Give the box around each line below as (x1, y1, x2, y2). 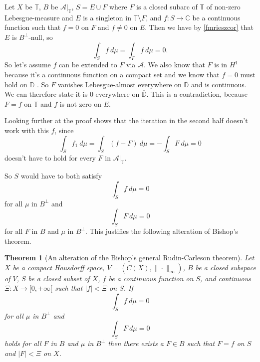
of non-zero (206, 1, 241, 11)
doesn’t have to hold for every (4, 153, 96, 163)
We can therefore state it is (4, 89, 88, 99)
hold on (4, 79, 27, 89)
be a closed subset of (28, 273, 90, 283)
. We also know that (143, 59, 205, 70)
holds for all (4, 338, 41, 349)
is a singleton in (83, 12, 131, 22)
